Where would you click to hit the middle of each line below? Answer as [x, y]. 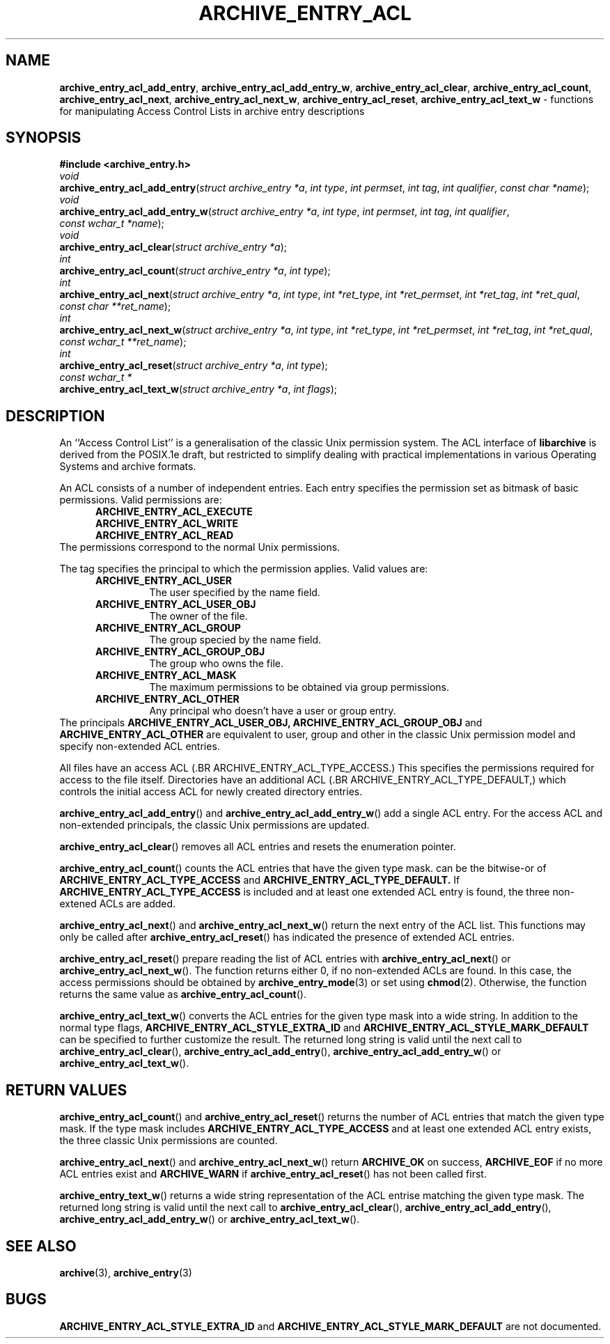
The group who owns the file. [216, 664]
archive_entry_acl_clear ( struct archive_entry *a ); [173, 247]
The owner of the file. [198, 616]
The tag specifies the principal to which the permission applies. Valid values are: [244, 569]
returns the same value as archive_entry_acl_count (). [183, 994]
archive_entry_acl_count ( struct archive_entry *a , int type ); [195, 271]
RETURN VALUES [67, 1090]
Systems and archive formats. [128, 467]
